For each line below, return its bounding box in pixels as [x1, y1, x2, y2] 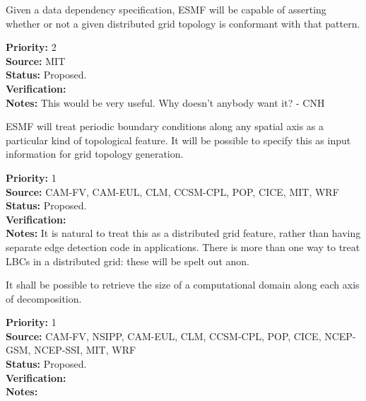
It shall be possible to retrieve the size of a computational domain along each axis [6, 277, 360, 292]
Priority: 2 [6, 40, 57, 54]
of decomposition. [6, 291, 82, 306]
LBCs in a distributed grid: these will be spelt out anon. [6, 253, 249, 268]
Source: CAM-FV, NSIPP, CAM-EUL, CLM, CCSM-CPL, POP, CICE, [6, 328, 321, 343]
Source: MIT [6, 53, 66, 68]
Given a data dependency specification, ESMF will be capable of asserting [6, 2, 326, 16]
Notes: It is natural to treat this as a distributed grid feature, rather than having [6, 226, 361, 240]
